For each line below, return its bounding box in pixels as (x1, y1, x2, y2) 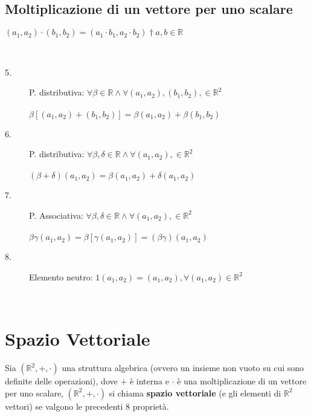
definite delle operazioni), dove (5, 375, 118, 387)
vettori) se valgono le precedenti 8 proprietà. (5, 399, 169, 412)
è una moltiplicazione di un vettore (177, 375, 307, 387)
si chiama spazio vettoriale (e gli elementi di (109, 386, 281, 399)
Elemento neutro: (29, 270, 93, 283)
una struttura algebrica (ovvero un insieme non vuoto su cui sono (62, 361, 304, 374)
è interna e (129, 375, 169, 387)
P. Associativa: (29, 208, 83, 221)
